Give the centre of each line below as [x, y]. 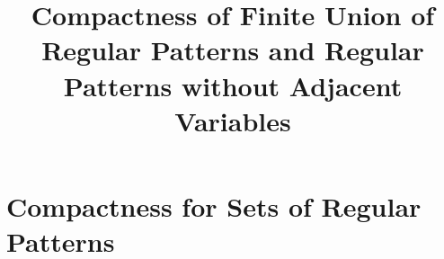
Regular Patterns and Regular [233, 50]
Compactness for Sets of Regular [214, 205]
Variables [233, 120]
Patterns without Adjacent [233, 85]
